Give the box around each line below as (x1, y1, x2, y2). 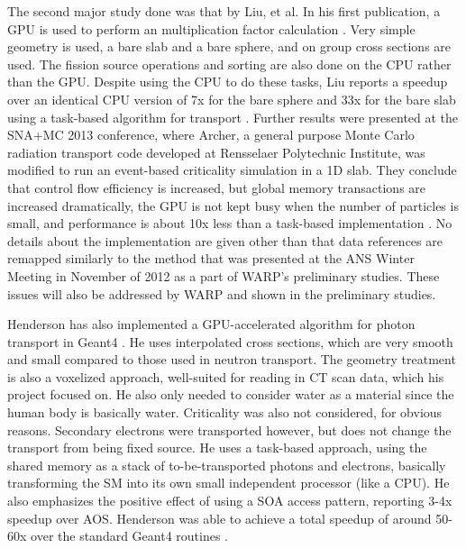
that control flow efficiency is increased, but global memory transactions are (7, 178, 426, 196)
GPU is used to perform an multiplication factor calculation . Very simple (7, 19, 416, 38)
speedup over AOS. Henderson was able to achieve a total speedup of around (7, 508, 432, 527)
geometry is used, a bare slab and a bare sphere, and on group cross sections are (7, 37, 452, 56)
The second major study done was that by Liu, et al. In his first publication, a (7, 2, 441, 20)
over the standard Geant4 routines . (31, 526, 228, 545)
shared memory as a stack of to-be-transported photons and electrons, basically (7, 455, 446, 474)
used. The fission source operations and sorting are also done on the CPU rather (7, 54, 452, 73)
